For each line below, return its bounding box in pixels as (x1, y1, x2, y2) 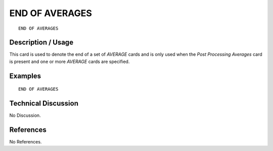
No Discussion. (9, 112, 41, 118)
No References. (9, 139, 42, 145)
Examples (9, 71, 41, 80)
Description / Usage (9, 38, 73, 47)
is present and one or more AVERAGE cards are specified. (9, 58, 130, 64)
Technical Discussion (9, 99, 78, 108)
